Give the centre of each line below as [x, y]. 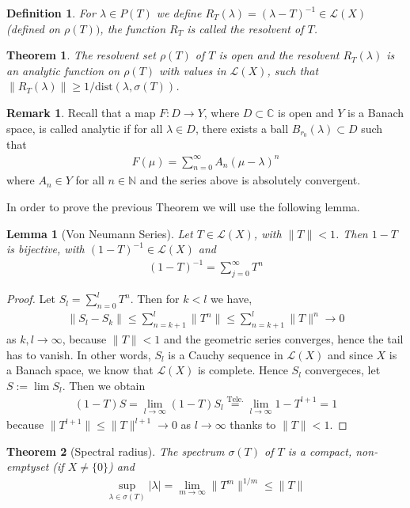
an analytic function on [63, 70]
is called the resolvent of [245, 28]
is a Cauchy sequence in [226, 354]
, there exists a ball [242, 128]
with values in [193, 70]
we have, [232, 299]
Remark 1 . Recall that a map [81, 112]
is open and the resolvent [279, 55]
